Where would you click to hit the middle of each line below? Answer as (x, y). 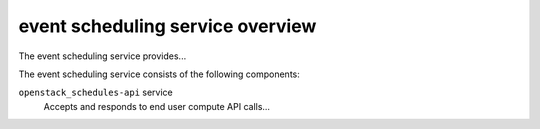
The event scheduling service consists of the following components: (159, 74)
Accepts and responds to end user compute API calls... (156, 106)
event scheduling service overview (167, 26)
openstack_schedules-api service (96, 92)
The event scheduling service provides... (102, 56)
